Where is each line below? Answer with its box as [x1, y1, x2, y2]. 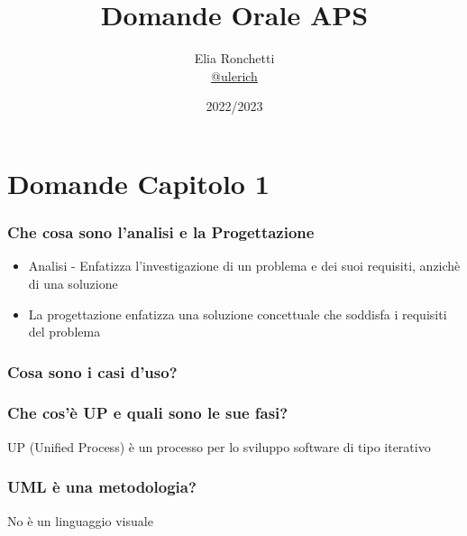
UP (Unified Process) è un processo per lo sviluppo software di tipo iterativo [7, 437, 431, 456]
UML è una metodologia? [7, 476, 197, 498]
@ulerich [211, 66, 258, 85]
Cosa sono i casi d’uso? [7, 360, 178, 383]
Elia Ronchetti [194, 49, 275, 68]
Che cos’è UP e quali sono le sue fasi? [7, 402, 288, 424]
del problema [28, 322, 101, 341]
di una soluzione [28, 273, 118, 292]
